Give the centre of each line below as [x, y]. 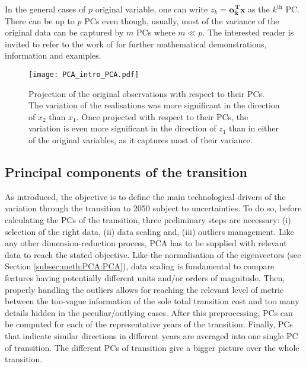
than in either [254, 128]
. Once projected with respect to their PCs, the [162, 116]
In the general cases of [45, 9]
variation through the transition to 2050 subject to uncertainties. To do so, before [153, 208]
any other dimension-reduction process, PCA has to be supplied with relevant [146, 243]
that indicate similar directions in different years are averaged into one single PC [152, 335]
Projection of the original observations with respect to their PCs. [146, 93]
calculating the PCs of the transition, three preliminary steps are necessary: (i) [148, 219]
